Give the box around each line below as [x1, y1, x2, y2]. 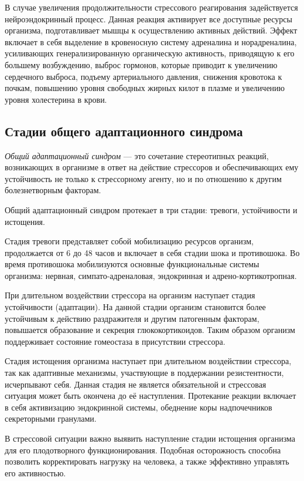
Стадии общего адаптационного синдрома [5, 122, 243, 140]
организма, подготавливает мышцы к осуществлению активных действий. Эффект [5, 24, 298, 36]
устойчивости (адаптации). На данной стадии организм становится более [5, 301, 266, 313]
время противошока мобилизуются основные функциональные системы [5, 258, 259, 270]
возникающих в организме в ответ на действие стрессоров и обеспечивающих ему [5, 161, 299, 173]
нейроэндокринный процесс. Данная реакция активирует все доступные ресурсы [5, 12, 292, 25]
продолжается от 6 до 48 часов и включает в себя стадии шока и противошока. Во [5, 246, 300, 258]
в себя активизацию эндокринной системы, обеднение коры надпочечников [5, 401, 272, 413]
